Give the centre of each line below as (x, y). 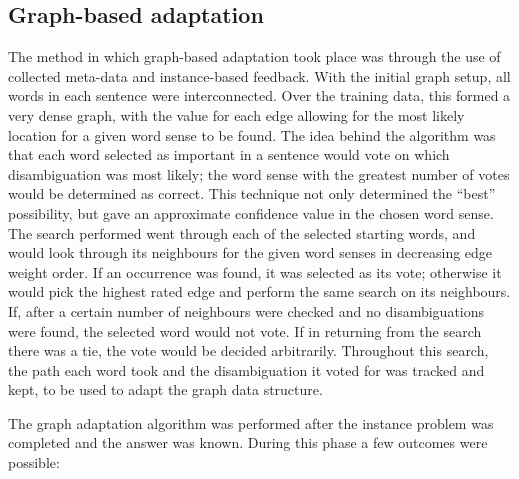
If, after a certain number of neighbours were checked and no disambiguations (246, 310)
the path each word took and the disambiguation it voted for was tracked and (246, 369)
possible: (34, 462)
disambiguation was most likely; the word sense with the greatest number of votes (259, 173)
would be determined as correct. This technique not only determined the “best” (252, 193)
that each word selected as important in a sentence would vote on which (229, 154)
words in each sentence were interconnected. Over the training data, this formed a (259, 95)
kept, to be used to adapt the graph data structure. (165, 389)
